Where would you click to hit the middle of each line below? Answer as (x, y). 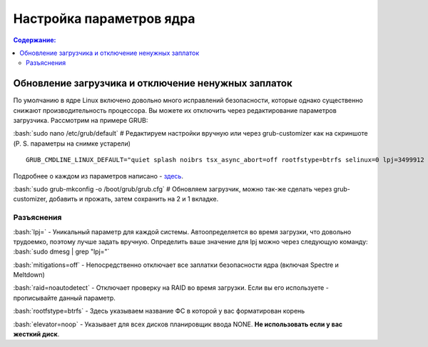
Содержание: (35, 40)
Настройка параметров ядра (104, 19)
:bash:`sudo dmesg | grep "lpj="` (61, 252)
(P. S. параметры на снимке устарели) (72, 144)
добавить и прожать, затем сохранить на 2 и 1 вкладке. (134, 199)
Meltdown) (29, 275)
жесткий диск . (36, 334)
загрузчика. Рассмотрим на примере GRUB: (81, 121)
